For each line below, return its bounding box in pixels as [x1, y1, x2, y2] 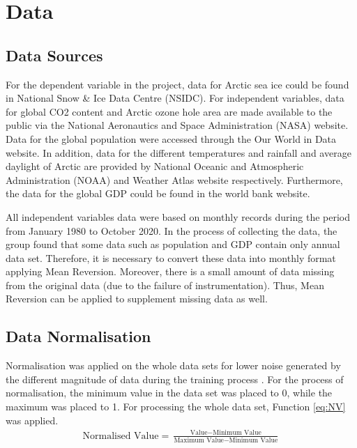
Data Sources [6, 44, 103, 65]
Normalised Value [82, 431, 159, 441]
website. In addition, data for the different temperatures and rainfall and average [6, 145, 351, 160]
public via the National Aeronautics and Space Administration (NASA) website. [6, 118, 349, 132]
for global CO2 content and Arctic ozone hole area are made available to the [6, 104, 333, 118]
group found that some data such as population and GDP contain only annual [6, 237, 340, 252]
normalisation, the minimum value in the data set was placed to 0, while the [6, 385, 333, 400]
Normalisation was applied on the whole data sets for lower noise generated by [6, 358, 341, 373]
